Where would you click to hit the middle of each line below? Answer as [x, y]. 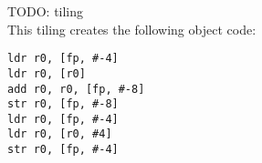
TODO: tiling [46, 11]
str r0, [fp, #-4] [63, 150]
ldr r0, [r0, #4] [60, 134]
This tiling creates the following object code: [132, 29]
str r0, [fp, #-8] [63, 104]
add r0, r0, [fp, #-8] [76, 89]
